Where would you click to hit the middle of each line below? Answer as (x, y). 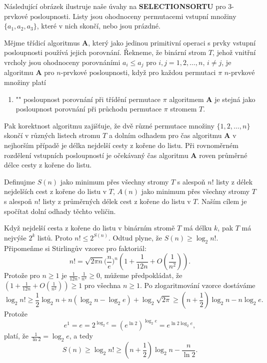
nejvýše (15, 237)
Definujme (20, 181)
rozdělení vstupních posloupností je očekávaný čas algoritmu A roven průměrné (126, 155)
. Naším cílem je (222, 201)
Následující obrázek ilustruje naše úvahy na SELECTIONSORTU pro (115, 6)
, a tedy (81, 336)
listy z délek (234, 181)
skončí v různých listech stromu (52, 135)
